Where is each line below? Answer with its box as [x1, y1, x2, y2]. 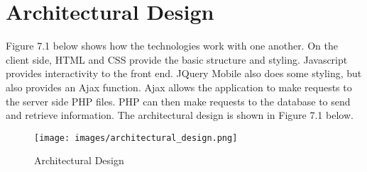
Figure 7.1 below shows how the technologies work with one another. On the [6, 38, 338, 53]
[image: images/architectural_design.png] [34, 132, 238, 143]
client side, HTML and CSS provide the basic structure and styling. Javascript [6, 52, 348, 67]
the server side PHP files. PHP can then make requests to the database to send [6, 93, 351, 108]
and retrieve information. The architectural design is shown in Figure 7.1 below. [6, 108, 354, 122]
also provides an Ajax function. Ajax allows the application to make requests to [6, 79, 352, 94]
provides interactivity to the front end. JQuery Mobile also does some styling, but [6, 66, 362, 81]
